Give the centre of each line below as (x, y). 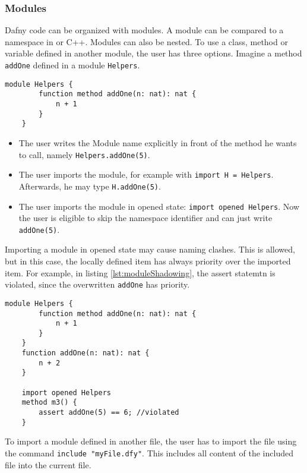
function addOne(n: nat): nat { (86, 353)
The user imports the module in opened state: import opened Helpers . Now (159, 206)
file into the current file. (48, 464)
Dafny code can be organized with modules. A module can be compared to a (144, 30)
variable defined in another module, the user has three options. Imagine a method (153, 53)
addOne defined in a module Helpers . (72, 65)
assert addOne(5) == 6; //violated (109, 413)
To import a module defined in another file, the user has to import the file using (151, 441)
